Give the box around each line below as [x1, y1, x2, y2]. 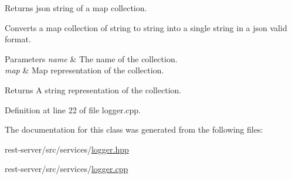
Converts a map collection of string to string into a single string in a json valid [5, 21, 287, 33]
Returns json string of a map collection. [5, 2, 147, 13]
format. [5, 33, 31, 45]
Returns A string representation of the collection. [5, 83, 182, 96]
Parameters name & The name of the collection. [5, 52, 178, 65]
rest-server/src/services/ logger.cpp [5, 163, 128, 175]
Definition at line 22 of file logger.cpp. [5, 103, 141, 116]
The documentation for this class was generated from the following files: [5, 123, 263, 136]
